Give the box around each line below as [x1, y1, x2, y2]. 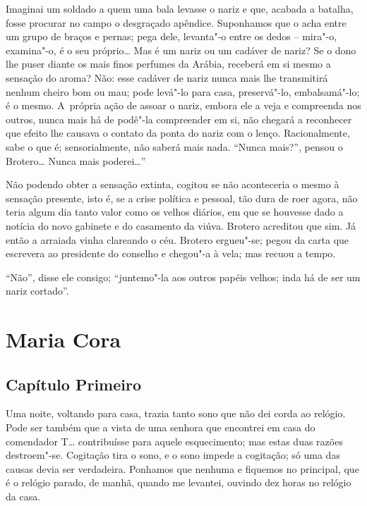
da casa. [6, 489, 41, 504]
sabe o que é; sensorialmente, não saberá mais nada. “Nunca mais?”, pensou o [6, 139, 343, 154]
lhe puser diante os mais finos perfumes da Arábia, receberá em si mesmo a [6, 56, 331, 71]
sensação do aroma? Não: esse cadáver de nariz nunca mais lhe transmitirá [6, 70, 328, 85]
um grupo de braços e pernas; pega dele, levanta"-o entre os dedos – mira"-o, [6, 29, 337, 44]
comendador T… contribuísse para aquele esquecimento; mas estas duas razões [6, 433, 343, 448]
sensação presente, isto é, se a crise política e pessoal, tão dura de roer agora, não [6, 190, 358, 205]
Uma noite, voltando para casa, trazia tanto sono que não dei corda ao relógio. [6, 406, 346, 421]
